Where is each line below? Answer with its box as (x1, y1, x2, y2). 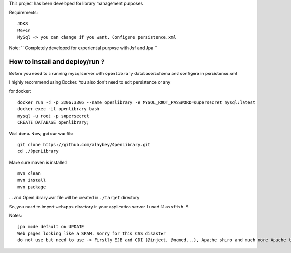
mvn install (17, 177, 46, 183)
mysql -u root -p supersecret (17, 113, 90, 119)
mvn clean (17, 171, 41, 176)
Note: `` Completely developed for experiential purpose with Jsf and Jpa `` (9, 45, 158, 51)
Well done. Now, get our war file (9, 131, 73, 136)
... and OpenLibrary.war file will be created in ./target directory (9, 195, 140, 201)
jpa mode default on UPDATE (17, 224, 84, 229)
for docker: (9, 88, 32, 94)
